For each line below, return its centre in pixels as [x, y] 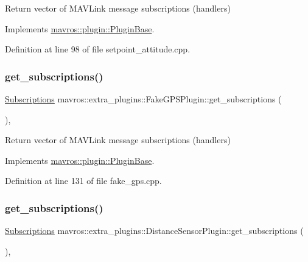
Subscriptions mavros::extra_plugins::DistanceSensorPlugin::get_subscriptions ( [154, 231]
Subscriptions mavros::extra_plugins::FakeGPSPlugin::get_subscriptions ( [143, 99]
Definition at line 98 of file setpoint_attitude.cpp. [98, 49]
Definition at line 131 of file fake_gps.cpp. [83, 181]
